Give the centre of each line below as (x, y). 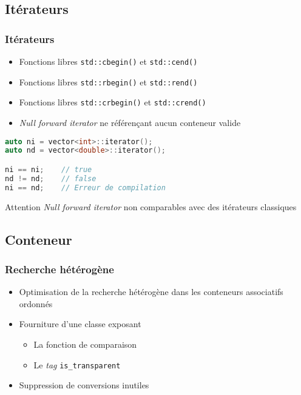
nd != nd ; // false (51, 178)
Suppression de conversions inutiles (84, 385)
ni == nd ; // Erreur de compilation (85, 188)
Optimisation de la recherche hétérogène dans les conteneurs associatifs (151, 292)
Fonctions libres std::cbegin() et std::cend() (108, 61)
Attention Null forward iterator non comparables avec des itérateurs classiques (151, 206)
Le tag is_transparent (77, 364)
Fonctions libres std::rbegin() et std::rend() (108, 81)
